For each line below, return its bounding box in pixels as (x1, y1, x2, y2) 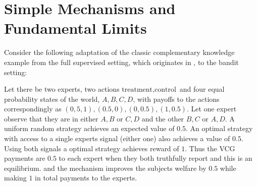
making (4, 172, 27, 183)
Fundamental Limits (4, 18, 147, 38)
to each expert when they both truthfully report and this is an (59, 153, 252, 163)
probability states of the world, (4, 93, 100, 104)
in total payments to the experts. (35, 172, 137, 183)
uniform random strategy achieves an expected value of (4, 123, 175, 134)
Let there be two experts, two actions (4, 84, 120, 94)
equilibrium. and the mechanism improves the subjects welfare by (4, 162, 207, 173)
